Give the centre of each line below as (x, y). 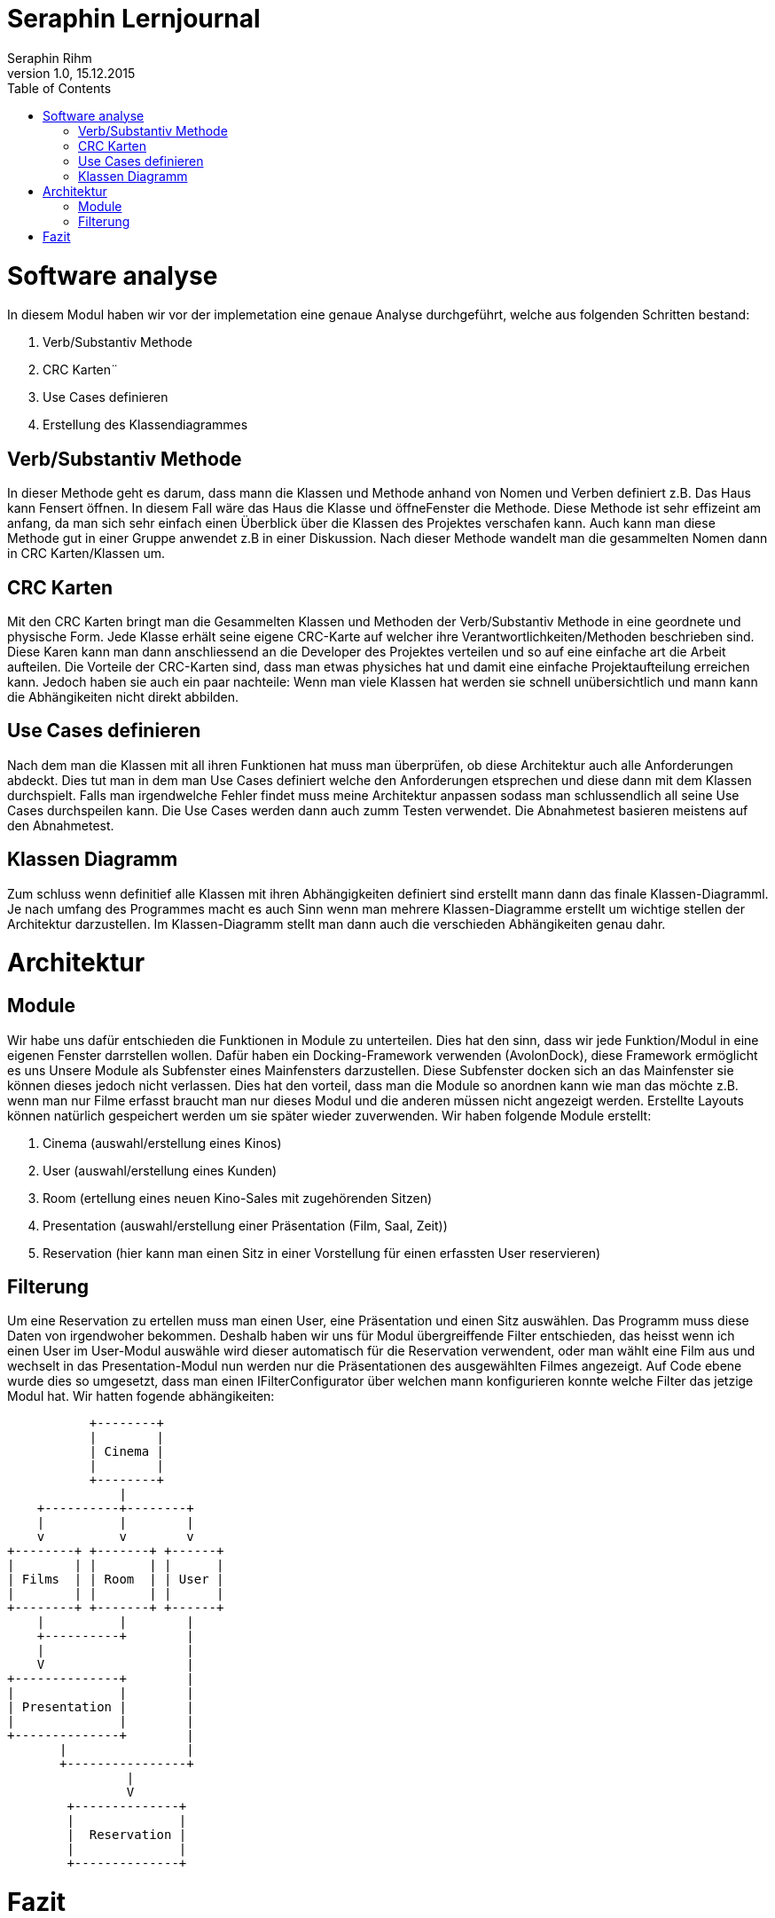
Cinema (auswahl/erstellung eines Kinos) (162, 1143)
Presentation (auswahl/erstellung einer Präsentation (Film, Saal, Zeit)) (245, 1225)
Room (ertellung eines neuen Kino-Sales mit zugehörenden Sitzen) (238, 1198)
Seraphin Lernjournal (134, 19)
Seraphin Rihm (50, 58)
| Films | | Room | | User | (116, 1580)
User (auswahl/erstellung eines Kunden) (160, 1170)
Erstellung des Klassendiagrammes (145, 425)
